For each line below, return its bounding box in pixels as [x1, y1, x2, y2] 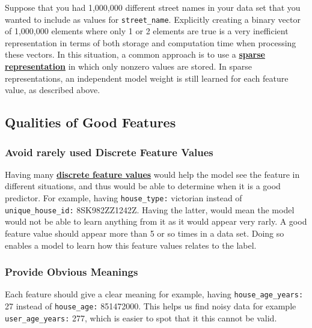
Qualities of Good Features [5, 113, 176, 132]
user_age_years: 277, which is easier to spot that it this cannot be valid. [5, 311, 277, 324]
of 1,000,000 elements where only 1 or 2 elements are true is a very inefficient [5, 25, 289, 37]
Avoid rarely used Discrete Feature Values [5, 144, 213, 159]
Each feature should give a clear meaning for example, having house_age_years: [5, 288, 304, 300]
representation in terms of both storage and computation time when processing [5, 36, 296, 49]
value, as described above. [5, 84, 100, 96]
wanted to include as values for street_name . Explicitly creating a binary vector [5, 13, 301, 25]
